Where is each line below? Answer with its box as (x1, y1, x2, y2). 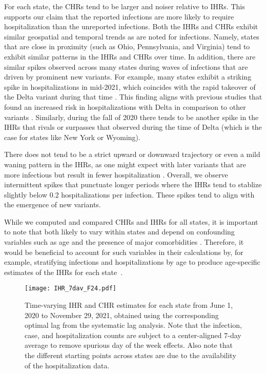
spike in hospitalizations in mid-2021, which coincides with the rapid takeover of (4, 81, 256, 92)
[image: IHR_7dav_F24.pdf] (25, 285, 116, 292)
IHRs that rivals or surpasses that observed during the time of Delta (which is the (4, 122, 262, 132)
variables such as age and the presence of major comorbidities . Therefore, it (4, 237, 244, 247)
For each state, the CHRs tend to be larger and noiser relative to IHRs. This (4, 1, 245, 11)
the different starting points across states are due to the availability (25, 350, 236, 361)
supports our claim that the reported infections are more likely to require (4, 11, 234, 22)
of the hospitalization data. (25, 360, 110, 370)
